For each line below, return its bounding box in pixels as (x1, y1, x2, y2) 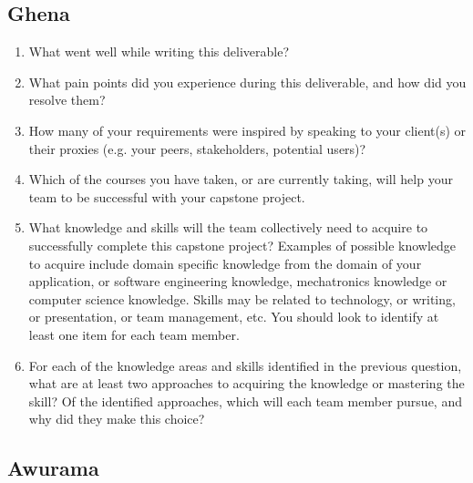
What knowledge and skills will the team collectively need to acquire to (28, 218, 428, 237)
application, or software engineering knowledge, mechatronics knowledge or (28, 272, 447, 291)
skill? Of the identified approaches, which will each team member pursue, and (28, 391, 462, 410)
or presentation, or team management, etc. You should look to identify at (28, 307, 439, 326)
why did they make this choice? (28, 409, 205, 428)
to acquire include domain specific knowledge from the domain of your (28, 253, 422, 272)
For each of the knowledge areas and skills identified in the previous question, (28, 355, 462, 375)
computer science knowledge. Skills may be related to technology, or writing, (28, 289, 456, 308)
